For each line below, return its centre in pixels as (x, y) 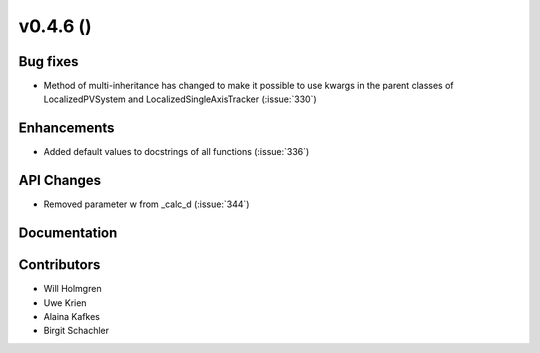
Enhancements (66, 128)
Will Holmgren (72, 289)
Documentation (68, 233)
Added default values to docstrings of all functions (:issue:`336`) (176, 152)
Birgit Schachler (76, 331)
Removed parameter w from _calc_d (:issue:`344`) (146, 204)
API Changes (60, 180)
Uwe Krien (65, 302)
